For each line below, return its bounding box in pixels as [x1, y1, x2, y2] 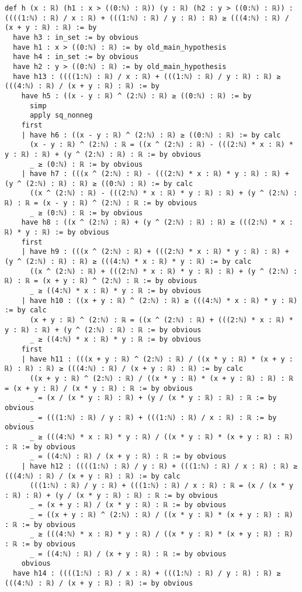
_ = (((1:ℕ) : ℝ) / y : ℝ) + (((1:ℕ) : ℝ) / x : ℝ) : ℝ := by [29, 413, 277, 422]
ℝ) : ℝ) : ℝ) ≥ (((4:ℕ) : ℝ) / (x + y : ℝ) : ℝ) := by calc [5, 364, 244, 373]
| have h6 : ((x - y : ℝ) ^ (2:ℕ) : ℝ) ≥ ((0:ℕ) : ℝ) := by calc [21, 130, 281, 139]
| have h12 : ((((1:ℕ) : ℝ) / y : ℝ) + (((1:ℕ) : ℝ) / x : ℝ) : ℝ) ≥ [21, 462, 298, 470]
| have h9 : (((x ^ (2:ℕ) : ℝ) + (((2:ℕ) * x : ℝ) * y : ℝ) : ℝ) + [21, 247, 289, 256]
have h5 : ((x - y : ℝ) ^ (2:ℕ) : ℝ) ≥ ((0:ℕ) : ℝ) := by [21, 91, 252, 100]
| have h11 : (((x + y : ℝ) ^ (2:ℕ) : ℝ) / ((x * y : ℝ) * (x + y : [21, 354, 293, 363]
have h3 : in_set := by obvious [13, 33, 139, 42]
